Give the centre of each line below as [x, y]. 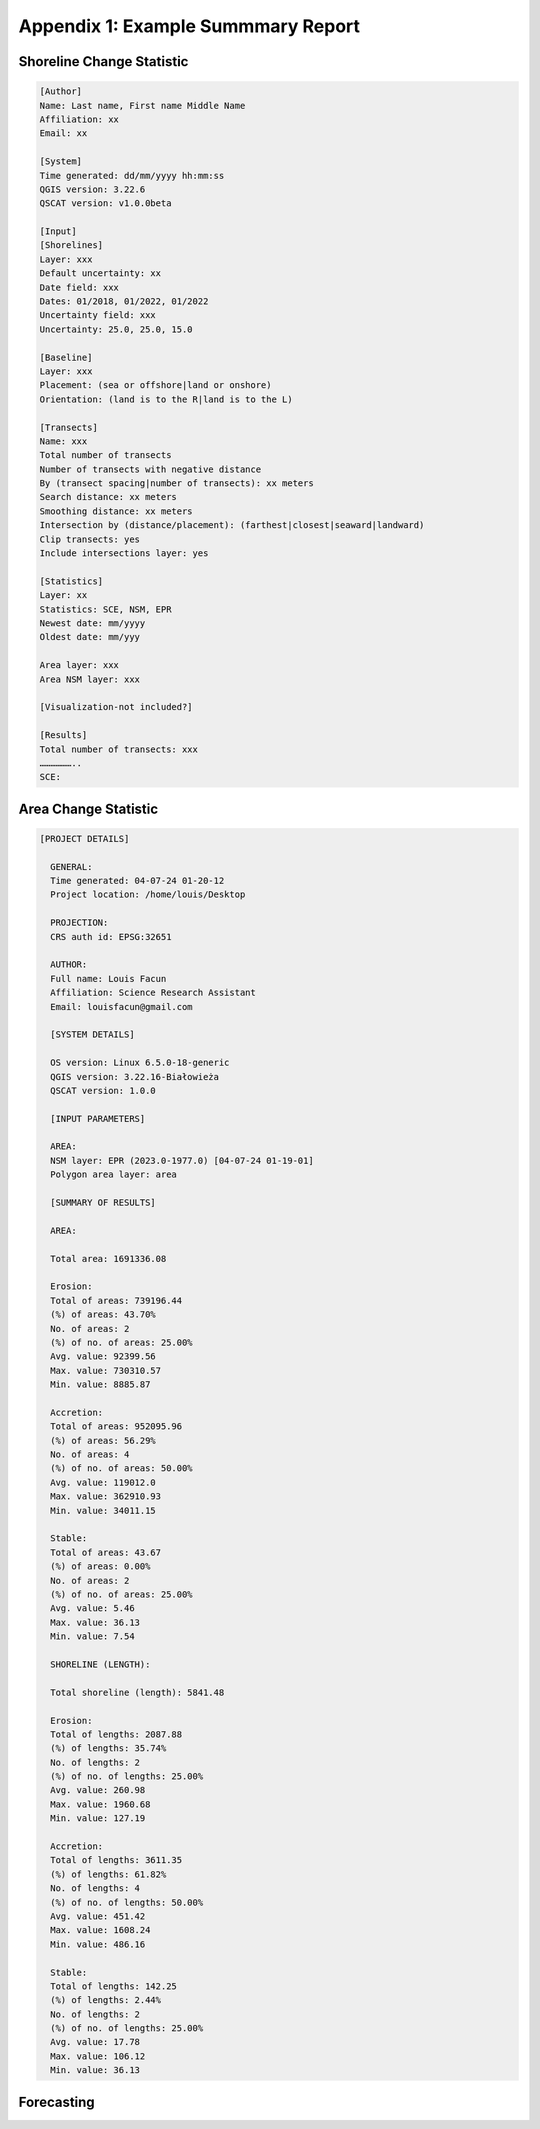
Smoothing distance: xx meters [116, 511]
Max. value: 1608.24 [100, 1930]
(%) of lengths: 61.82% [108, 1874]
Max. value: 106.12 [98, 2056]
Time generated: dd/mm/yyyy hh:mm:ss [132, 175]
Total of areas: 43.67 [106, 1552]
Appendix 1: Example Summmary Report [189, 26]
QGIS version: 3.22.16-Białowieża [135, 1076]
